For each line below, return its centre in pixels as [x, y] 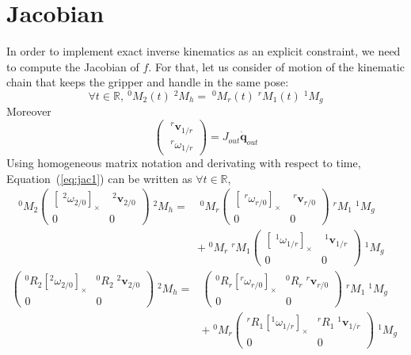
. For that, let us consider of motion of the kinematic [276, 66]
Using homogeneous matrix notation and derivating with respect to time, [184, 163]
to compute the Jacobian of [73, 66]
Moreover [29, 111]
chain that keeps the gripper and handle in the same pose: [148, 82]
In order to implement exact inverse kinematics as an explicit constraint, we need [204, 51]
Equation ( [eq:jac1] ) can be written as [99, 178]
